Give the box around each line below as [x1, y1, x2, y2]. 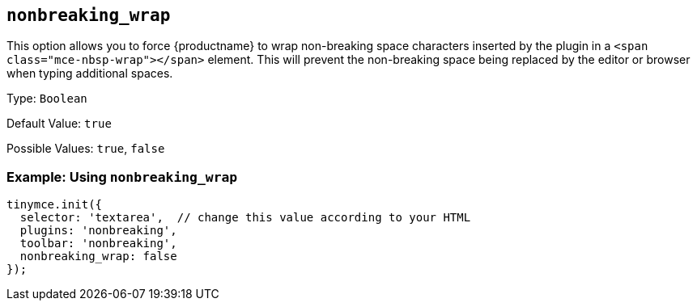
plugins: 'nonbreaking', [19, 224, 177, 238]
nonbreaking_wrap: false [19, 250, 177, 263]
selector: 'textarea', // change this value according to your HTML [19, 211, 471, 225]
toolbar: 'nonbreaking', [19, 237, 177, 250]
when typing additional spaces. [6, 66, 173, 81]
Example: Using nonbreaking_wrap [6, 168, 238, 185]
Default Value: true [6, 116, 112, 131]
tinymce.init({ [6, 198, 103, 212]
